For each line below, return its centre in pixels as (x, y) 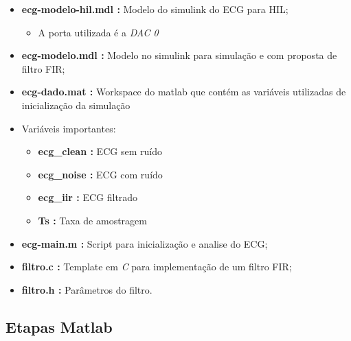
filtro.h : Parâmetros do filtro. (87, 289)
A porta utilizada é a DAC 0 (98, 32)
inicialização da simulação (76, 105)
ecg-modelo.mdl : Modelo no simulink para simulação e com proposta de (179, 55)
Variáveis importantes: (69, 128)
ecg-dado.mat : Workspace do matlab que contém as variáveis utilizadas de (184, 92)
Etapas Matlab (59, 326)
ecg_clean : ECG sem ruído (100, 151)
